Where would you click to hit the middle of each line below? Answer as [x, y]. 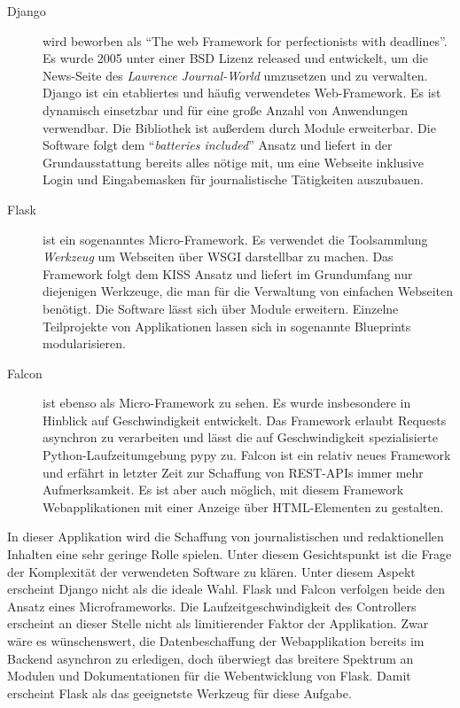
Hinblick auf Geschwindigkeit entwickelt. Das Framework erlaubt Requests [245, 420]
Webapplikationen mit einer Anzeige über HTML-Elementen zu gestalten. [243, 506]
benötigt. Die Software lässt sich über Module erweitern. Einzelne [221, 308]
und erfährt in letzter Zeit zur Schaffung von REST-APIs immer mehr [233, 472]
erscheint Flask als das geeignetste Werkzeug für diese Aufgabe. [179, 692]
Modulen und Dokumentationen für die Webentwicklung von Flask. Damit [209, 676]
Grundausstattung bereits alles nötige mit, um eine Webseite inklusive [233, 162]
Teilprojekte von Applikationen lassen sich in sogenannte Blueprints [227, 326]
